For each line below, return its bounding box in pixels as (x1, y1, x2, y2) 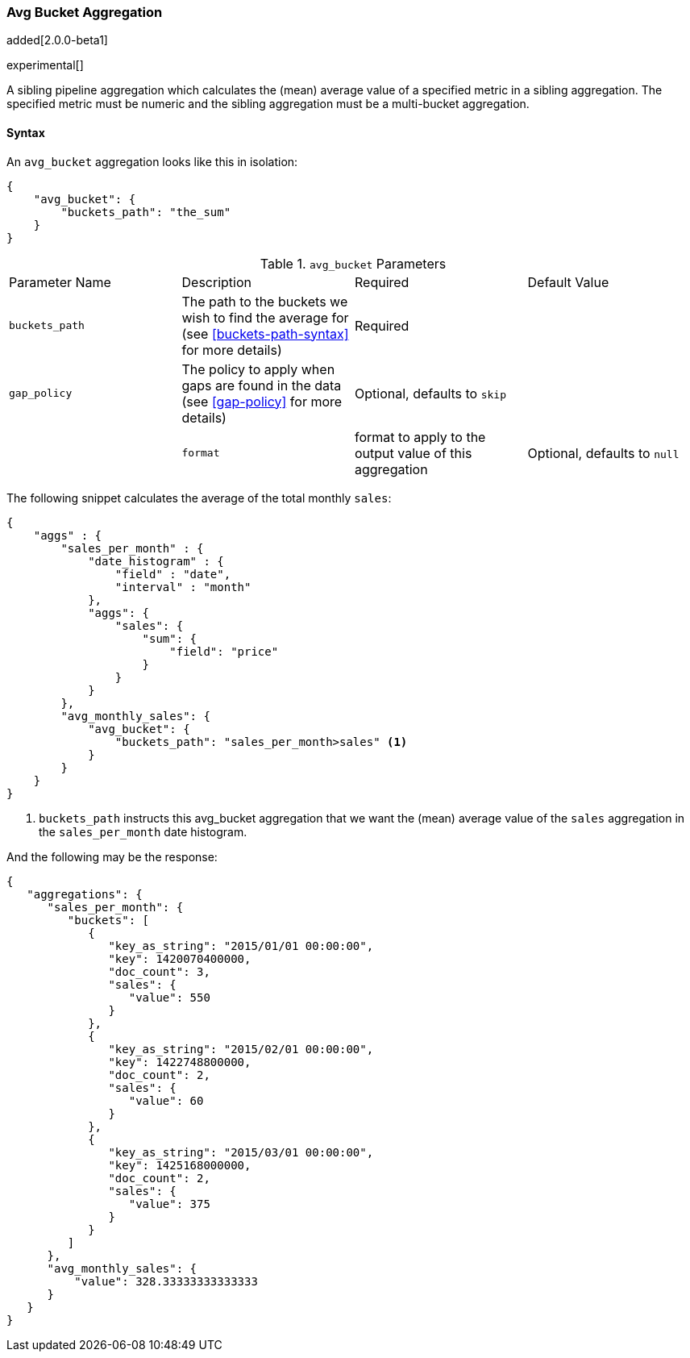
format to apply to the (355, 428, 486, 445)
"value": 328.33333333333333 (74, 1274, 258, 1288)
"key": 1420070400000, (108, 952, 251, 965)
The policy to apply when (181, 360, 335, 377)
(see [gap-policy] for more (181, 393, 343, 410)
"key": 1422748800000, (108, 1055, 251, 1068)
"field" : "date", (114, 567, 231, 581)
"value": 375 (128, 1197, 210, 1210)
